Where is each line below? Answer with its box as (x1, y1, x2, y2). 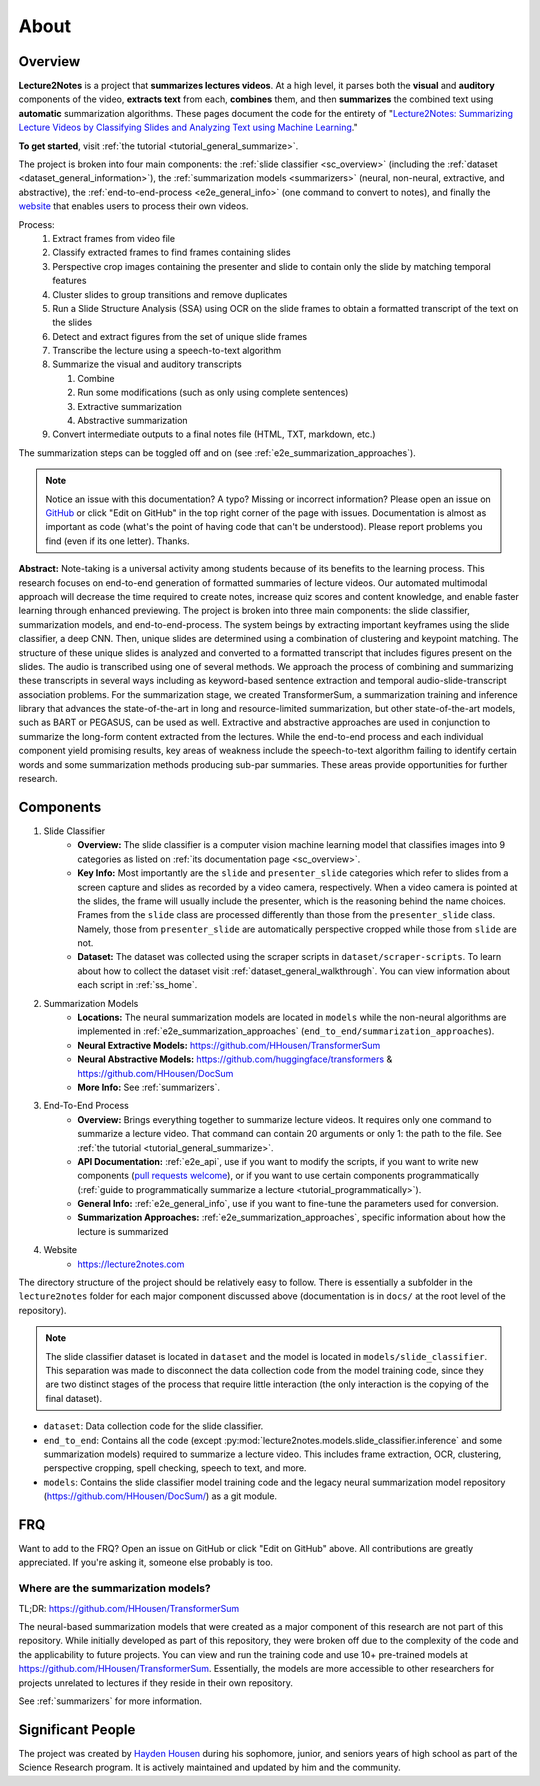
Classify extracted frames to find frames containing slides (52, 246, 291, 259)
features (52, 275, 87, 287)
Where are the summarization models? (18, 1581, 212, 1595)
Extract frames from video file (52, 232, 175, 244)
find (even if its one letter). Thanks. (45, 535, 190, 547)
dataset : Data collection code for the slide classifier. (43, 1420, 264, 1432)
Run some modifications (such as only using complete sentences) (77, 386, 349, 399)
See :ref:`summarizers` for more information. (18, 1695, 203, 1707)
